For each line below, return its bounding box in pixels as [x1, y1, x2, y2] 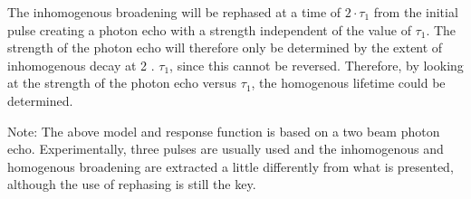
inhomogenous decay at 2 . [7, 55, 155, 74]
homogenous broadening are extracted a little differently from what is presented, [7, 156, 454, 175]
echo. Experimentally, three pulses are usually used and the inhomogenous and [7, 139, 444, 158]
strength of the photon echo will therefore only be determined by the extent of [7, 38, 443, 57]
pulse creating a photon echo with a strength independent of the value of [7, 20, 411, 39]
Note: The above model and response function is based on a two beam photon [7, 121, 440, 140]
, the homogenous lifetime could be [251, 73, 446, 92]
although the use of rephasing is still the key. [7, 175, 256, 194]
